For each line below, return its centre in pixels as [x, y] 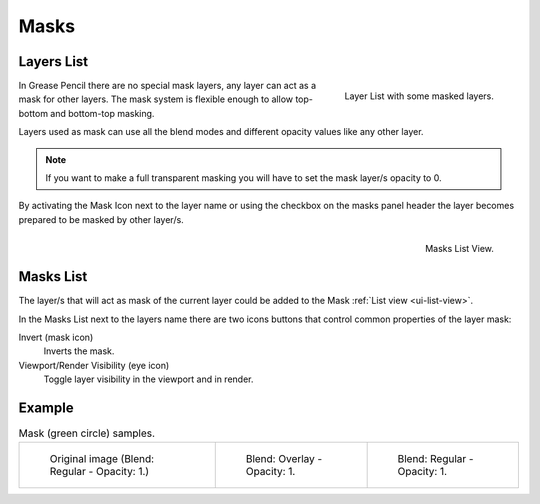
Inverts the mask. [79, 351]
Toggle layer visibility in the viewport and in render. [148, 379]
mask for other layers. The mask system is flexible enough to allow [156, 99]
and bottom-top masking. [102, 113]
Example [46, 408]
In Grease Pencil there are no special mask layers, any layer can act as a [167, 86]
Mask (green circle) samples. [86, 433]
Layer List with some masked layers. [419, 96]
